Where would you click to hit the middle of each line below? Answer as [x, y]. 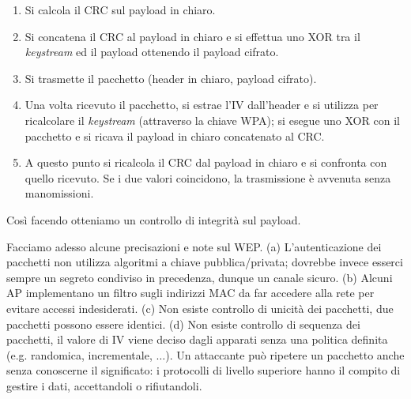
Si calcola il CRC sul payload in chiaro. [120, 9]
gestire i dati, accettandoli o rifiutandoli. [104, 385]
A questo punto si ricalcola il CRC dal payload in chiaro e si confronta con [206, 162]
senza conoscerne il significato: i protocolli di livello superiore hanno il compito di [204, 370]
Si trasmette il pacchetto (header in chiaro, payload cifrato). [171, 78]
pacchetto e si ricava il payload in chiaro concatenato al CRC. [175, 136]
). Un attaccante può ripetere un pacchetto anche [285, 354]
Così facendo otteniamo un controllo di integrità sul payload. [154, 219]
